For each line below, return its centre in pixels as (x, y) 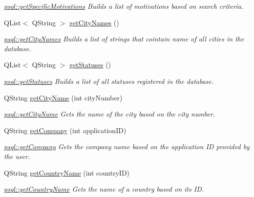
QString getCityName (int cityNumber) (63, 97)
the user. (17, 156)
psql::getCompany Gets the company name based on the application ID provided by (127, 147)
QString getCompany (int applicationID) (65, 130)
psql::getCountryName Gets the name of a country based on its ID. (104, 189)
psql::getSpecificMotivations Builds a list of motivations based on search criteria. (124, 6)
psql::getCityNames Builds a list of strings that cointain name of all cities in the (124, 39)
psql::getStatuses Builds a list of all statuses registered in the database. (109, 81)
